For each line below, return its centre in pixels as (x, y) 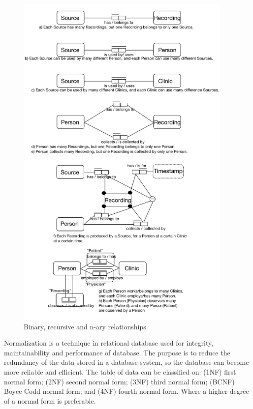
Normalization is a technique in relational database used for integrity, (109, 343)
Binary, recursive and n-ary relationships (85, 326)
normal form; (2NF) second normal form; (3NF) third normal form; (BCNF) (119, 381)
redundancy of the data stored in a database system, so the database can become (126, 362)
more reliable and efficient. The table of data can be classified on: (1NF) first (120, 372)
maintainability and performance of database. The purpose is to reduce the (117, 352)
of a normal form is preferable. (50, 400)
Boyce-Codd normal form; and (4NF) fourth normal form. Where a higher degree (126, 391)
